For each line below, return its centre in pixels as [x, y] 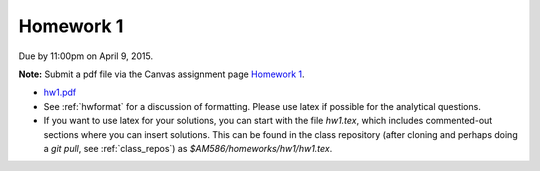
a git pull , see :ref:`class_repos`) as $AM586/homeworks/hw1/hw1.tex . [188, 148]
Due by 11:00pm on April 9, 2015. [86, 56]
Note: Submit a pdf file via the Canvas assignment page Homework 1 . [161, 74]
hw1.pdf [60, 92]
